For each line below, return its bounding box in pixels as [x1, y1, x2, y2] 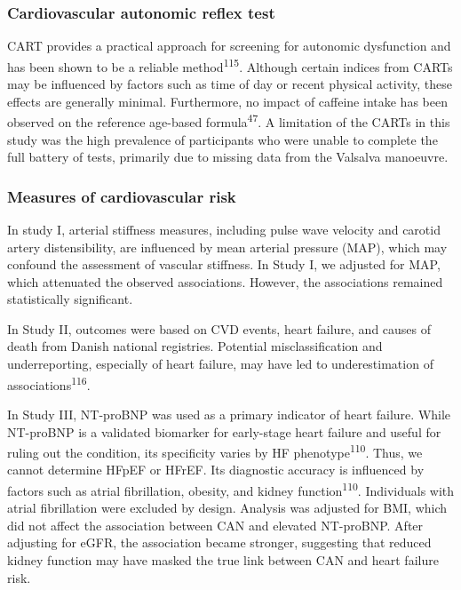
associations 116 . [7, 372, 91, 394]
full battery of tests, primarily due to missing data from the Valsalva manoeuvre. [7, 147, 449, 166]
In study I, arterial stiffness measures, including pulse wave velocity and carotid [7, 219, 441, 238]
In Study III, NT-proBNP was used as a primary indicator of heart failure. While [7, 404, 451, 423]
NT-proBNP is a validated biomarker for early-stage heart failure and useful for [7, 422, 441, 441]
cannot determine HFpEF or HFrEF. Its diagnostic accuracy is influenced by [7, 460, 425, 479]
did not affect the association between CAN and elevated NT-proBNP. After [7, 515, 424, 534]
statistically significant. [7, 290, 133, 308]
